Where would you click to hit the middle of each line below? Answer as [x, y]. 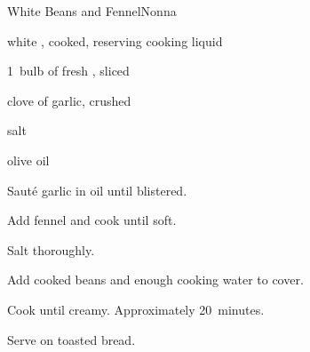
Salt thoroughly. [51, 249]
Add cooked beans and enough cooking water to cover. [155, 280]
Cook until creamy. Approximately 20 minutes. [136, 309]
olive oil [28, 160]
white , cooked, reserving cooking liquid [115, 40]
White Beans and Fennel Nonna [92, 11]
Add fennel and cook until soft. [92, 220]
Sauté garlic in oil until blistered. [97, 190]
